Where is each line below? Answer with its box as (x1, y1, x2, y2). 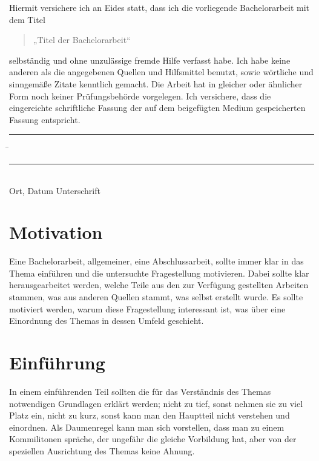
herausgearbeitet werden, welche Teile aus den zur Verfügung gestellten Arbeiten (9, 278, 309, 291)
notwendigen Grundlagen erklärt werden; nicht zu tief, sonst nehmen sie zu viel (9, 397, 303, 409)
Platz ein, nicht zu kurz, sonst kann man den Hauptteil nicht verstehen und (9, 409, 290, 422)
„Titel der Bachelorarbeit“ (33, 33, 131, 46)
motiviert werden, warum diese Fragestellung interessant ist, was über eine (9, 302, 286, 315)
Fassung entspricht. (9, 113, 81, 126)
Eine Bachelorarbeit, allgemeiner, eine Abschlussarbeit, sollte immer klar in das (9, 255, 304, 268)
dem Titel (9, 13, 45, 25)
